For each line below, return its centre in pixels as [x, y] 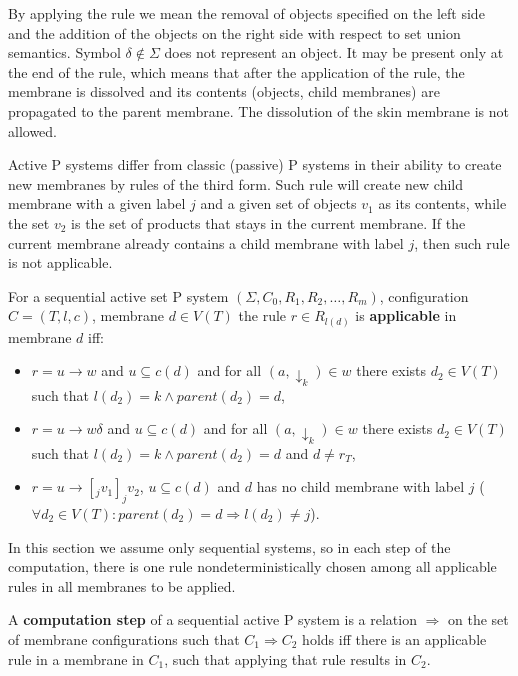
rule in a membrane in [76, 658]
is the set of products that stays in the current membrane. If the [268, 222]
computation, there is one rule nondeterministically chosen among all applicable [252, 566]
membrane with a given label [97, 203]
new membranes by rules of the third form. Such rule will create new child [235, 183]
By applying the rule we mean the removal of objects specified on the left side [246, 13]
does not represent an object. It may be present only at [334, 52]
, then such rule [462, 242]
